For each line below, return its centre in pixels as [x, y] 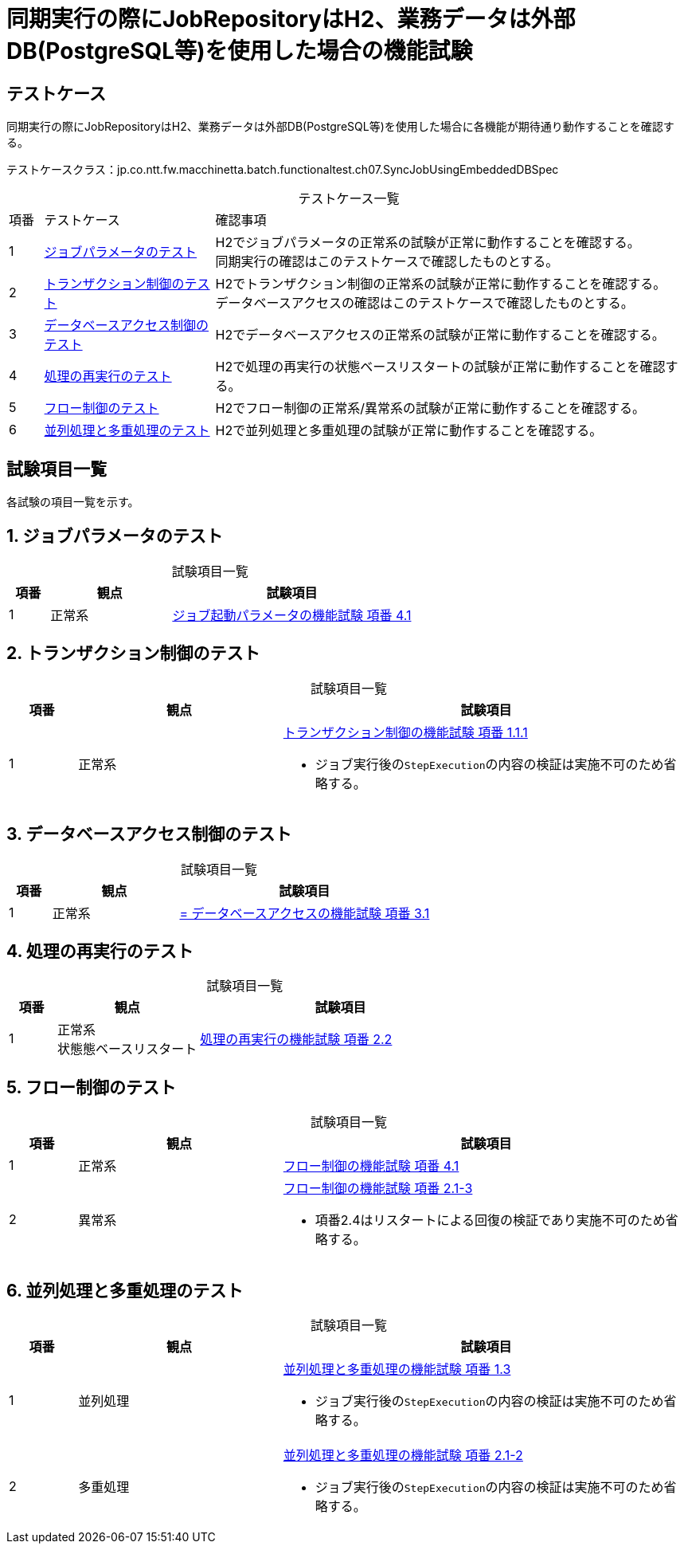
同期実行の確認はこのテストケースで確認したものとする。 [387, 262]
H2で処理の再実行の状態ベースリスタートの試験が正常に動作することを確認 [440, 367]
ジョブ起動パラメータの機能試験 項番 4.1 [292, 615]
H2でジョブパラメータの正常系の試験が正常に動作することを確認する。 [428, 243]
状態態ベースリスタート [127, 1049]
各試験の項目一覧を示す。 [73, 502]
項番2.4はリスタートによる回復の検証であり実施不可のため [490, 1220]
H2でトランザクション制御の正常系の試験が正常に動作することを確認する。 [441, 284]
